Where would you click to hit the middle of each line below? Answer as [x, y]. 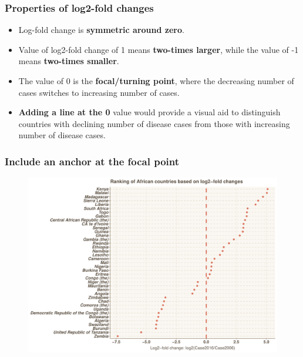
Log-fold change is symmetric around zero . [101, 30]
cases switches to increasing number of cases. [99, 92]
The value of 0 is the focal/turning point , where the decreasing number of [156, 81]
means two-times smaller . [69, 61]
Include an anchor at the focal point [92, 161]
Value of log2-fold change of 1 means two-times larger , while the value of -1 [159, 49]
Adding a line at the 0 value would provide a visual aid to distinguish [149, 112]
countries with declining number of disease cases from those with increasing [154, 123]
